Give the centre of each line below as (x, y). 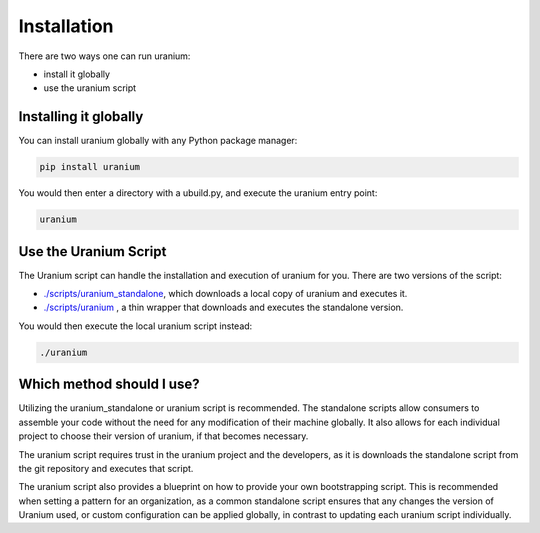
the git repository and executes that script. (106, 468)
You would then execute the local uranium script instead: (135, 326)
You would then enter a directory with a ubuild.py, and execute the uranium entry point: (198, 193)
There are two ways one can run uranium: (104, 56)
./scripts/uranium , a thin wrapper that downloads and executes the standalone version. (223, 307)
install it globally (76, 74)
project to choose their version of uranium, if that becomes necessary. (163, 436)
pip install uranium (89, 167)
